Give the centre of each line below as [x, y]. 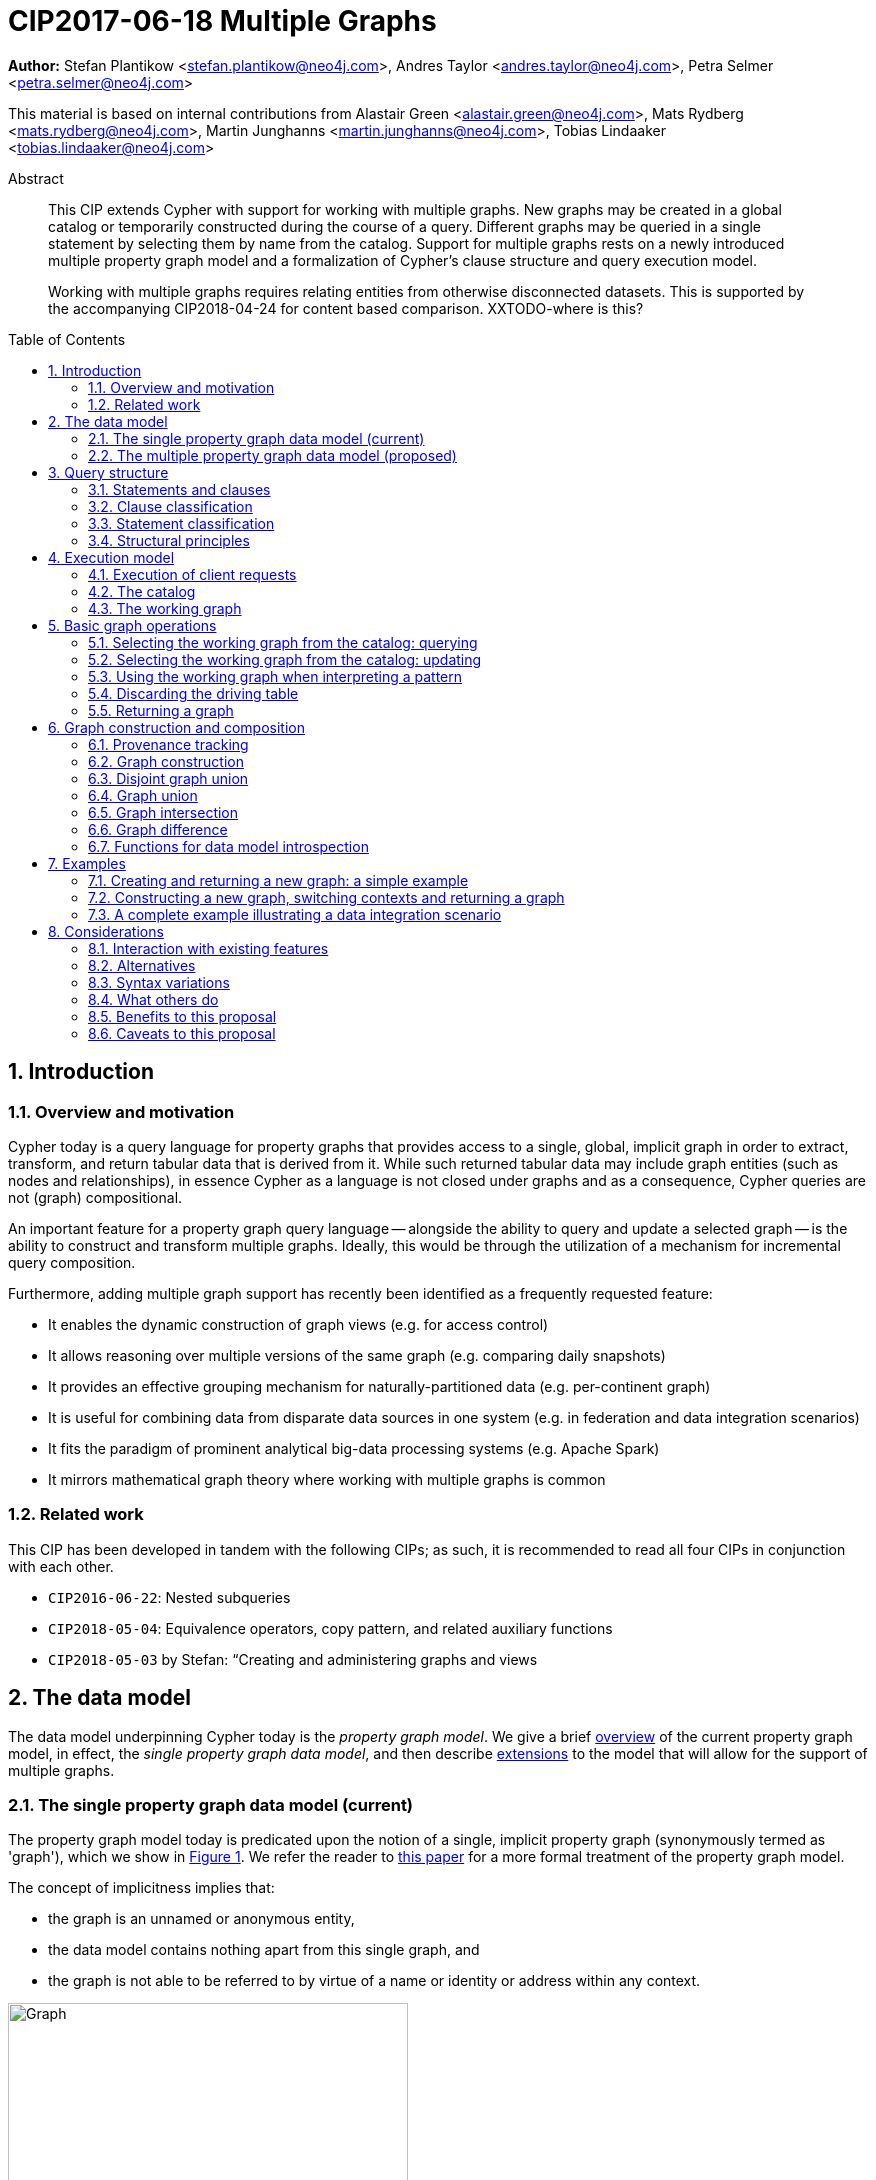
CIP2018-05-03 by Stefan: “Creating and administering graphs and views [293, 1659]
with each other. [61, 1566]
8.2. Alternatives [142, 965]
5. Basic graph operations [132, 625]
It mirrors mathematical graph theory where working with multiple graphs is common [327, 1479]
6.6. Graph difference [158, 829]
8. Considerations [106, 931]
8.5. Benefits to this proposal [182, 1016]
